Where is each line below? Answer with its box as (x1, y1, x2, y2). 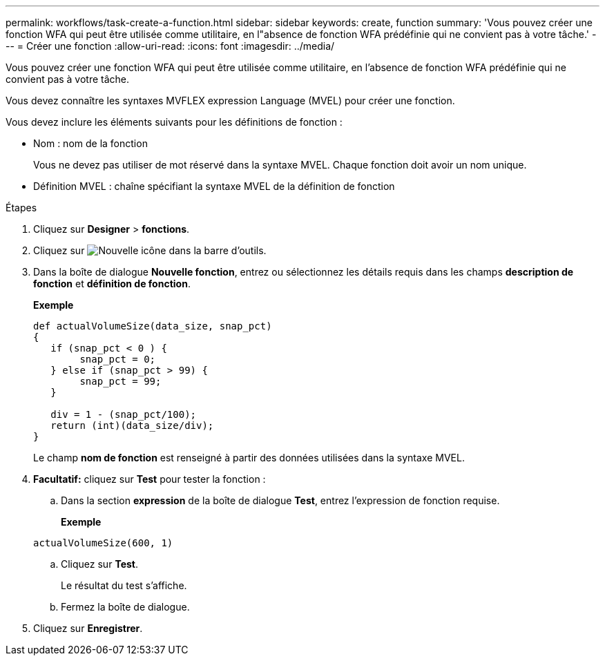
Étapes (6, 202, 37, 213)
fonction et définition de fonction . (33, 278, 191, 289)
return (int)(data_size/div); (50, 420, 214, 431)
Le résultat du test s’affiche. (61, 579, 187, 591)
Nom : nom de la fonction (33, 137, 148, 149)
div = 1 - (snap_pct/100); (50, 409, 197, 420)
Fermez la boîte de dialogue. (61, 601, 190, 613)
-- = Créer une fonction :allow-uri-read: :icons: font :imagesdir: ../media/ (6, 40, 335, 52)
